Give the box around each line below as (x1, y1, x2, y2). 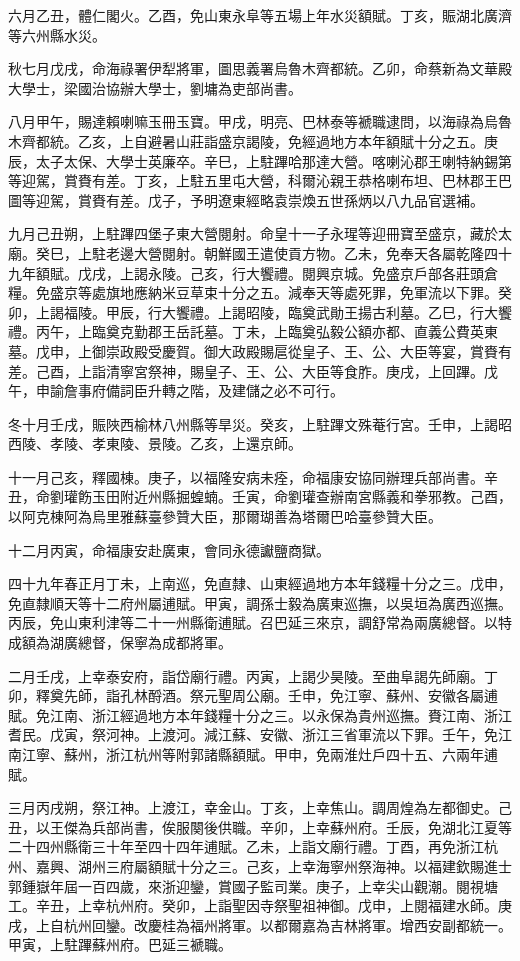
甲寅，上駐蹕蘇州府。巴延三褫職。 (8, 934, 232, 955)
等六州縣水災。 (8, 24, 106, 45)
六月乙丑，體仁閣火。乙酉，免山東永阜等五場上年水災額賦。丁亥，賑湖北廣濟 (8, 5, 512, 25)
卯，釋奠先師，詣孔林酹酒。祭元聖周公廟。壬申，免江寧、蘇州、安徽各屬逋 (8, 685, 498, 706)
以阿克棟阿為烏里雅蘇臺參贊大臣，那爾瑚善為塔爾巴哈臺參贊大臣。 (8, 506, 442, 527)
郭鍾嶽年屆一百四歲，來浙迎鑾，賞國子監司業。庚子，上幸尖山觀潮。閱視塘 (8, 875, 498, 896)
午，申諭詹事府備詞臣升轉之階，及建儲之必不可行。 (8, 380, 344, 401)
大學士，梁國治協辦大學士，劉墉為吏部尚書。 (8, 77, 302, 98)
